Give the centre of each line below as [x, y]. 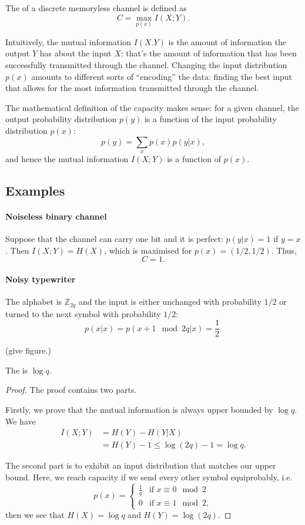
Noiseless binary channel [56, 216]
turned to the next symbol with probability [83, 313]
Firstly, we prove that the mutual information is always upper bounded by [139, 409]
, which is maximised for [148, 250]
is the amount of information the [227, 41]
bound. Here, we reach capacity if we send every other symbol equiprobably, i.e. [149, 477]
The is [17, 370]
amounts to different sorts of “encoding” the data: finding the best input [162, 76]
